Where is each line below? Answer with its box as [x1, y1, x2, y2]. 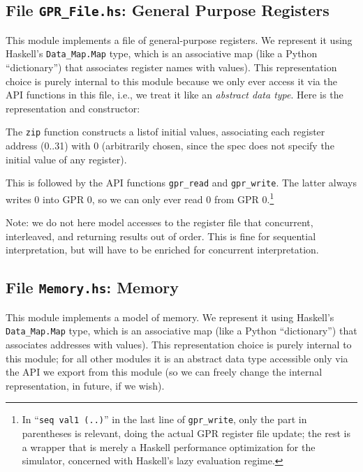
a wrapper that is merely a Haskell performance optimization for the [22, 439, 316, 454]
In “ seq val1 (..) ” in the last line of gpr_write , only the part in [22, 412, 307, 427]
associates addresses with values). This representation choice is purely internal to [6, 337, 352, 351]
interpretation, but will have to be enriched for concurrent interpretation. [6, 242, 319, 257]
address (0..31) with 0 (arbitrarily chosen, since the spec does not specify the [6, 138, 334, 153]
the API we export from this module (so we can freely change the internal [6, 364, 323, 379]
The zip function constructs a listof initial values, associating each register [6, 124, 325, 139]
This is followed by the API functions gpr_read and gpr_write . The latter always [6, 175, 357, 190]
